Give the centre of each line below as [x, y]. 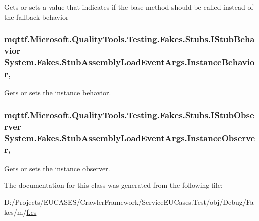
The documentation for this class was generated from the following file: [113, 185]
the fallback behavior [36, 16]
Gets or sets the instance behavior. [58, 92]
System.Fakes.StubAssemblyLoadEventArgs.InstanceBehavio [129, 62]
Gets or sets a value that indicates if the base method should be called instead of [129, 7]
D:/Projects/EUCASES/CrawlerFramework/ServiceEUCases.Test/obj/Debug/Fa [129, 202]
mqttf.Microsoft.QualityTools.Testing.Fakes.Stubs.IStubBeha [129, 39]
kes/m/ [15, 212]
